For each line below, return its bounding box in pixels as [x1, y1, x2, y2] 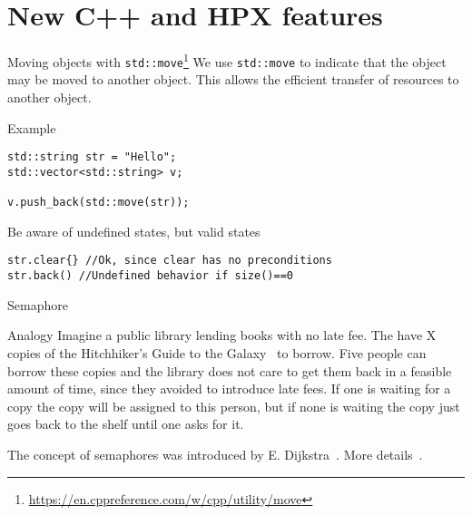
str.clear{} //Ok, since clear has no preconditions [7, 254, 332, 267]
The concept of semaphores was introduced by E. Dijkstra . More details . [7, 444, 423, 463]
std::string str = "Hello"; [7, 151, 177, 164]
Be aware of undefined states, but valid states [7, 221, 261, 240]
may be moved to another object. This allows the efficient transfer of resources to [7, 70, 459, 89]
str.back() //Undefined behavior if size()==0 [7, 269, 293, 283]
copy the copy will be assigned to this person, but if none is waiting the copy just [7, 396, 460, 415]
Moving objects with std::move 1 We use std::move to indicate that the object [7, 50, 447, 71]
